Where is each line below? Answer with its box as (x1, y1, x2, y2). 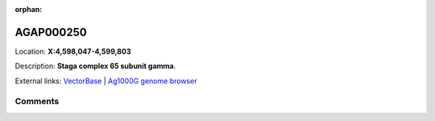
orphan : (14, 5, 43, 14)
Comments (14, 96, 60, 107)
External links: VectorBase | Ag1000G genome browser (14, 76, 197, 86)
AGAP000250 (14, 25, 88, 39)
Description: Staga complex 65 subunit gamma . (14, 61, 176, 71)
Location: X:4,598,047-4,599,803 (14, 46, 131, 56)
